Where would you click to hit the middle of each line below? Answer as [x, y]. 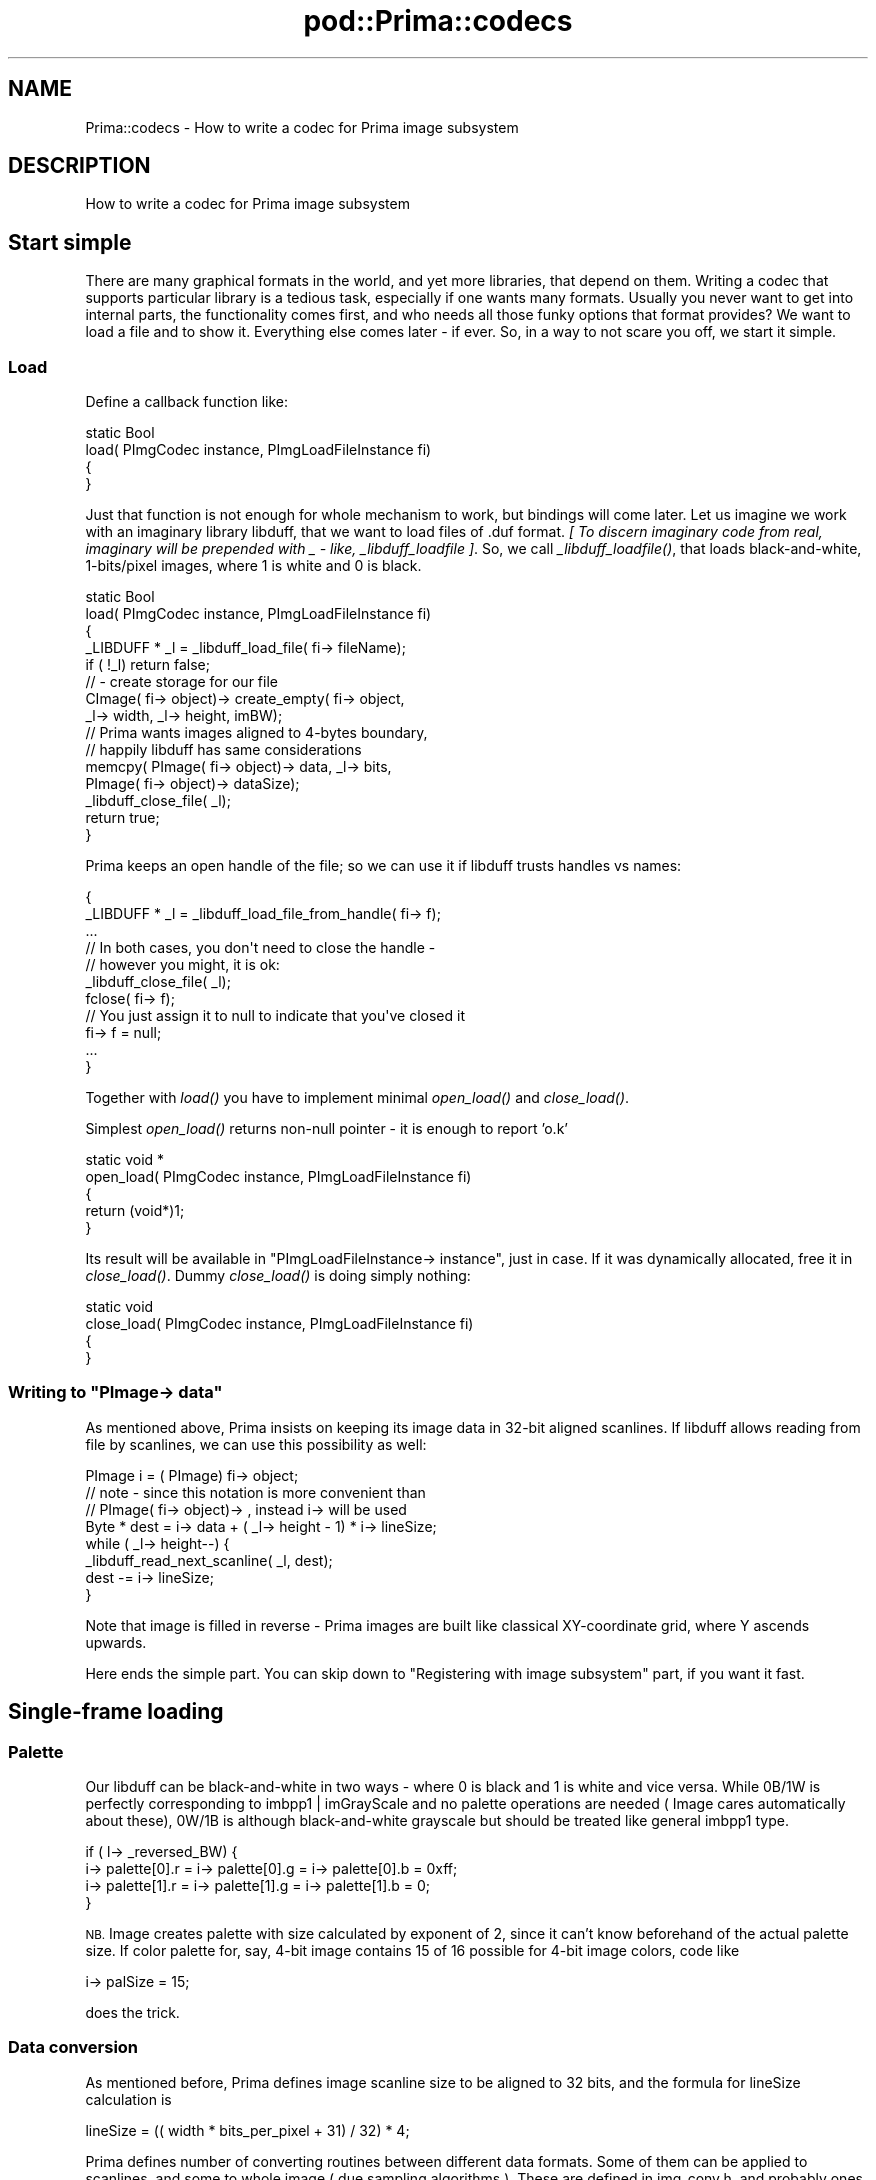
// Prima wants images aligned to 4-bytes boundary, [256, 733]
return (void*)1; [135, 1211]
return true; [122, 818]
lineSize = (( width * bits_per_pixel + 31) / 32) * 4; [247, 2130]
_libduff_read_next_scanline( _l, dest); [209, 1560]
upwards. [116, 1642]
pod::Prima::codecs [438, 21]
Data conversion [73, 2047]
